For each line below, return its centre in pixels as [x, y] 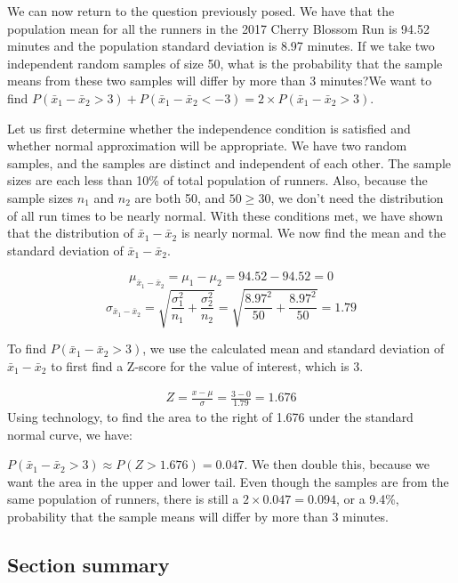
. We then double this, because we [337, 464]
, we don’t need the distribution [357, 197]
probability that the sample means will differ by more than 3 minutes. [198, 516]
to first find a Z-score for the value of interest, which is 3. [207, 365]
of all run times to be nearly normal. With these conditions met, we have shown [225, 215]
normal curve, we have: [70, 434]
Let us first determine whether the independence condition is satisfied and [209, 128]
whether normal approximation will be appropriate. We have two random [207, 146]
